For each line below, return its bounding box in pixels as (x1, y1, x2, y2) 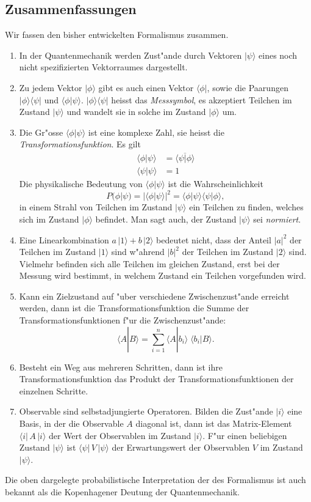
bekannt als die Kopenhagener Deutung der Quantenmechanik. (5, 485, 240, 498)
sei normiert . (253, 212, 301, 225)
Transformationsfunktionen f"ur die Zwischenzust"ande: (19, 314, 226, 327)
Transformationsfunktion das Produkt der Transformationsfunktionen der (19, 372, 294, 385)
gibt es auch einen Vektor (98, 81, 194, 94)
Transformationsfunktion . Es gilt (19, 138, 141, 150)
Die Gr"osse (19, 125, 63, 138)
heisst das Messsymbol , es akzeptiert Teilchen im (111, 93, 292, 106)
